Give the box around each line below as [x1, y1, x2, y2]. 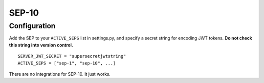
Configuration [9, 21, 56, 30]
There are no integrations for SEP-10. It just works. [9, 71, 111, 77]
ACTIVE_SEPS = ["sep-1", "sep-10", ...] [18, 60, 116, 66]
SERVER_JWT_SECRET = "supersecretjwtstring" [18, 54, 127, 59]
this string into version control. [9, 42, 73, 48]
